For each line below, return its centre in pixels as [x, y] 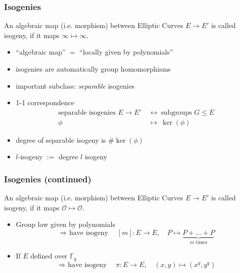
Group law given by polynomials [65, 224]
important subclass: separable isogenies [75, 85]
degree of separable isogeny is [61, 140]
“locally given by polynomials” [126, 52]
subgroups [176, 112]
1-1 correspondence [45, 102]
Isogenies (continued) [48, 179]
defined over [49, 256]
